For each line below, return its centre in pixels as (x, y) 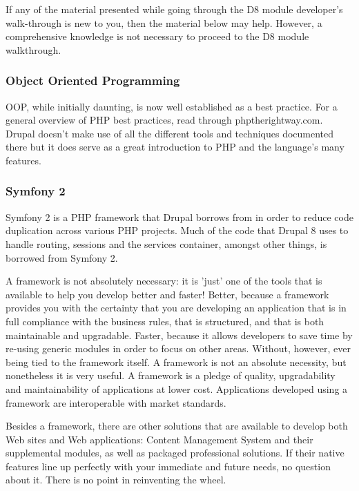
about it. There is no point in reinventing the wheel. (116, 480)
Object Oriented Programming (93, 80)
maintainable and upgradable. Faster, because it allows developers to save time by (179, 335)
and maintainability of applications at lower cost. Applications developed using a (177, 388)
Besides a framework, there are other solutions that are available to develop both (177, 426)
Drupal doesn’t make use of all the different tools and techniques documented (170, 133)
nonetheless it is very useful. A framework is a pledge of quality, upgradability (171, 375)
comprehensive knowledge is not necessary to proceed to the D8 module (157, 36)
